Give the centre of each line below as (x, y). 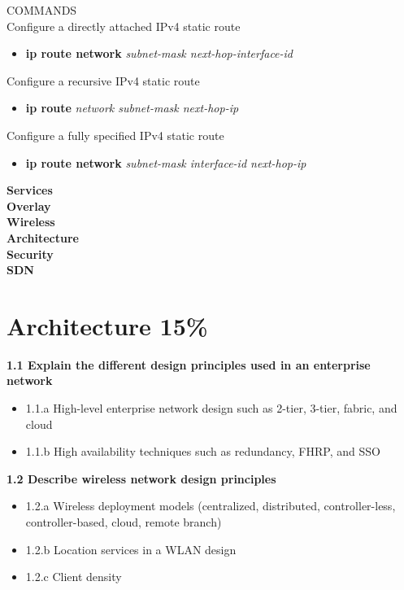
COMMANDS (42, 10)
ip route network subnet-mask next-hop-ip (132, 108)
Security (30, 253)
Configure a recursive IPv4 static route (103, 80)
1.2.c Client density (74, 577)
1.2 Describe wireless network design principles (141, 478)
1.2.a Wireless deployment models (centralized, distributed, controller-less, (211, 506)
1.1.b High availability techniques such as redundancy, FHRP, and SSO (203, 451)
